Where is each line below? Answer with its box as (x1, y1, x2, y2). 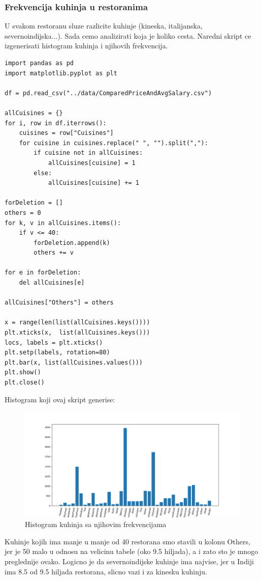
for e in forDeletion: (5, 269, 81, 277)
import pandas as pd (5, 60, 74, 67)
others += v (34, 249, 74, 257)
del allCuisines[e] (19, 279, 85, 287)
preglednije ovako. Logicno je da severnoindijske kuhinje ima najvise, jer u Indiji (5, 556, 254, 566)
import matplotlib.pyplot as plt (5, 69, 117, 77)
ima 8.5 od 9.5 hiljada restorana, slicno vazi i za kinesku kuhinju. (5, 566, 207, 576)
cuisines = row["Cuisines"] (19, 129, 114, 137)
